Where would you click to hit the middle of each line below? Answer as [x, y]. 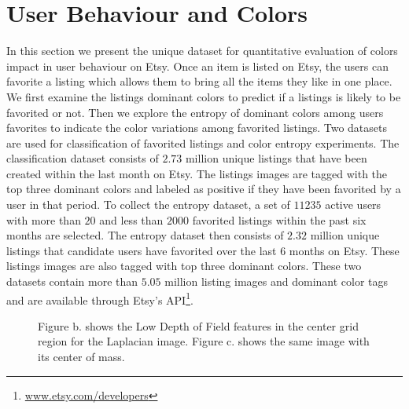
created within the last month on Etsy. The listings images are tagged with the [197, 173]
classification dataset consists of [83, 158]
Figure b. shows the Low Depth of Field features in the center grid [198, 325]
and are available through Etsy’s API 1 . [100, 298]
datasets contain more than [72, 281]
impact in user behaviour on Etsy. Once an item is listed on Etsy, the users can [197, 66]
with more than [44, 219]
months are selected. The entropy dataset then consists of [145, 235]
